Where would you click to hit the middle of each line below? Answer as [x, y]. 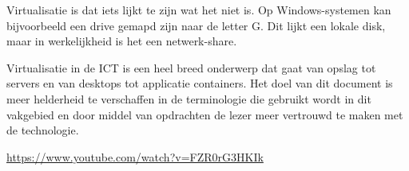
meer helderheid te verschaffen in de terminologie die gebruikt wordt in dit [189, 98]
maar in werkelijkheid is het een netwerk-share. [122, 41]
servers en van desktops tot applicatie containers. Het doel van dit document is [200, 83]
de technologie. [43, 130]
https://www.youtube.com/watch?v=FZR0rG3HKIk [135, 156]
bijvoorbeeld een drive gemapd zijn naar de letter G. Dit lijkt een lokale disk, [196, 25]
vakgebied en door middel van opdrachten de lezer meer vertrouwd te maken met [205, 114]
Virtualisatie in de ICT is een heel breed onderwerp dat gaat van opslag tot [191, 67]
